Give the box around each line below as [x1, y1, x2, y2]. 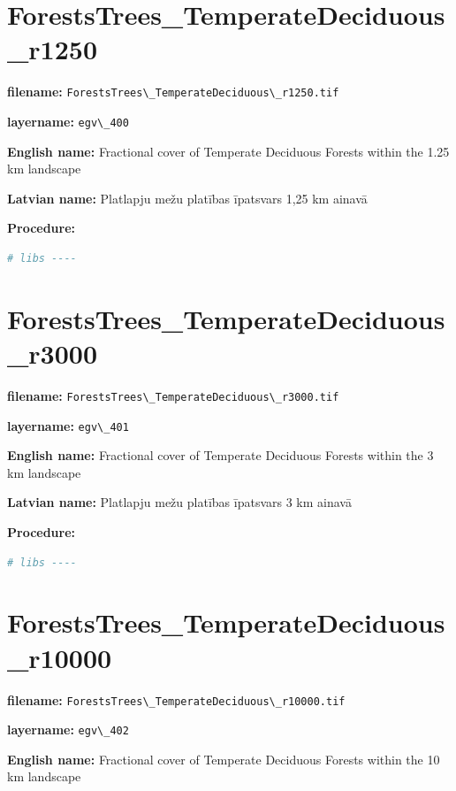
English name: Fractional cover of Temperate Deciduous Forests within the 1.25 [7, 142, 450, 160]
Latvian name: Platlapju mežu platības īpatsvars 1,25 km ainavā [7, 188, 368, 207]
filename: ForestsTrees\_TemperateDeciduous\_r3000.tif [7, 386, 339, 404]
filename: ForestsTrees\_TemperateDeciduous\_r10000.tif [7, 690, 346, 709]
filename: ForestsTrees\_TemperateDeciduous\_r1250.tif [7, 82, 339, 101]
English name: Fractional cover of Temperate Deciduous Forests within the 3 [7, 446, 434, 465]
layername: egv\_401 [7, 416, 129, 434]
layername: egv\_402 [7, 720, 129, 739]
